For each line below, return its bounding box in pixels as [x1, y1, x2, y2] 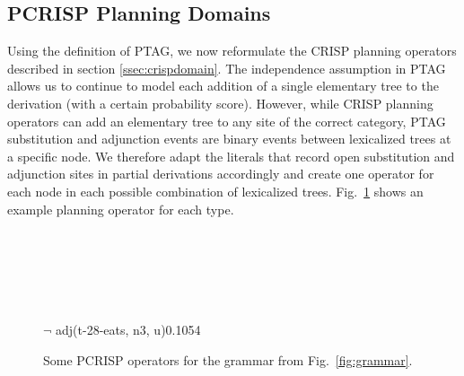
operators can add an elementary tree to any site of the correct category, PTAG [7, 111, 446, 130]
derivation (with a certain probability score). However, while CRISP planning [7, 93, 433, 112]
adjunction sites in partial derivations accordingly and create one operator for [7, 164, 434, 183]
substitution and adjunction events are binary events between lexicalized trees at [7, 129, 451, 148]
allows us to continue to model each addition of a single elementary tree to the [7, 76, 439, 95]
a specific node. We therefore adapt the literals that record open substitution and [7, 146, 455, 165]
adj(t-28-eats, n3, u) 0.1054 [56, 319, 201, 338]
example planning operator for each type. [7, 199, 234, 218]
